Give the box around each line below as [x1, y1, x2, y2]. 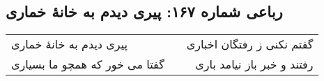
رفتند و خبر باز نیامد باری [195, 56, 314, 73]
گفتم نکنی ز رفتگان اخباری [186, 36, 314, 53]
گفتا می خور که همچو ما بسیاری [11, 56, 164, 73]
